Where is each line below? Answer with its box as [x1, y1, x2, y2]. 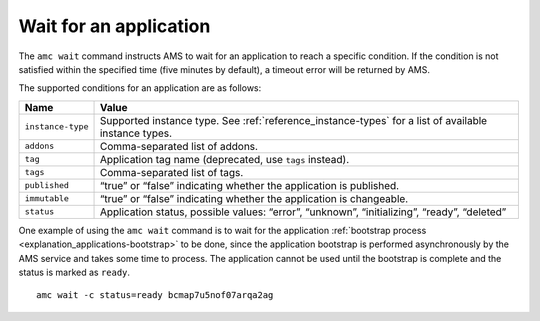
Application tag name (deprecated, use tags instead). [99, 152, 350, 166]
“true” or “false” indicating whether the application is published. [99, 178, 400, 192]
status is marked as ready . [18, 266, 130, 278]
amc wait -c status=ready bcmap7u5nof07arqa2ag [36, 290, 274, 301]
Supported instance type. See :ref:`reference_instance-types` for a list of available [99, 113, 488, 127]
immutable [24, 193, 70, 204]
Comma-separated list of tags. [99, 165, 244, 179]
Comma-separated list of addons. [99, 139, 259, 153]
